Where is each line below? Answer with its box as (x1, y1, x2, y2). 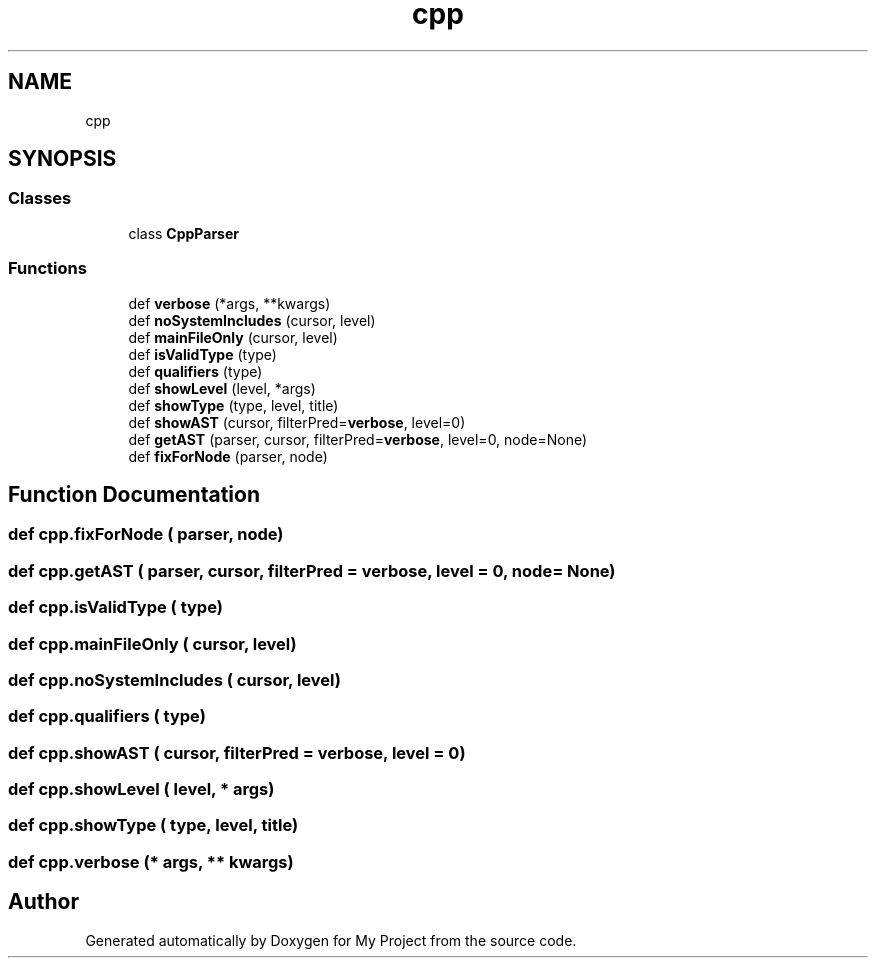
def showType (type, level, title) (128, 396, 339, 414)
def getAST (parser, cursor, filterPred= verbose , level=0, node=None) (128, 430, 588, 448)
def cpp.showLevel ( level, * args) (8, 779, 275, 800)
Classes (8, 188, 72, 209)
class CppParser (128, 224, 239, 242)
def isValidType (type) (128, 345, 277, 363)
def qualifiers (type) (128, 362, 263, 380)
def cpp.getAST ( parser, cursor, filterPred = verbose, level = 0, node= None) (8, 560, 616, 581)
